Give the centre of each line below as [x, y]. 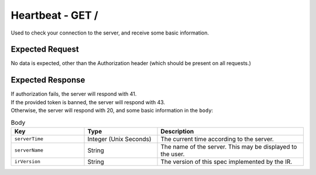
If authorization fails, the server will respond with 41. [74, 94]
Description [177, 131]
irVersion [28, 162]
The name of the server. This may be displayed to [229, 146]
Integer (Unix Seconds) [119, 139]
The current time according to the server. [217, 139]
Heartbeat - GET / [55, 15]
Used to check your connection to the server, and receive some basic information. [110, 33]
